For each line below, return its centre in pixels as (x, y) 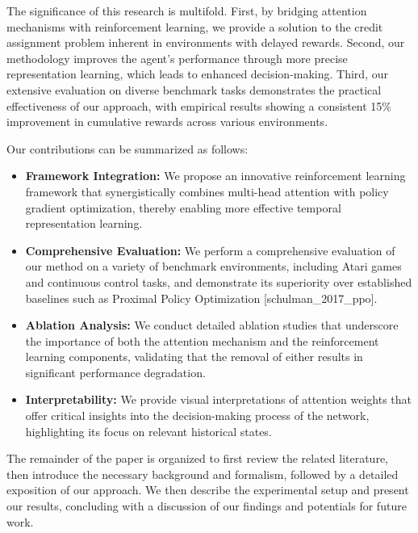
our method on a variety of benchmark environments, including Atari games (213, 266)
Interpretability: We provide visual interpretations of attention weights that (218, 399)
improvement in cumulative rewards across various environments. (167, 122)
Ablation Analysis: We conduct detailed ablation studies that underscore (212, 325)
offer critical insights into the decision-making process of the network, (197, 415)
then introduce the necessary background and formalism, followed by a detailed (203, 474)
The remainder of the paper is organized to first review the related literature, (198, 458)
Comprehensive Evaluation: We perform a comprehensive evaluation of (210, 250)
